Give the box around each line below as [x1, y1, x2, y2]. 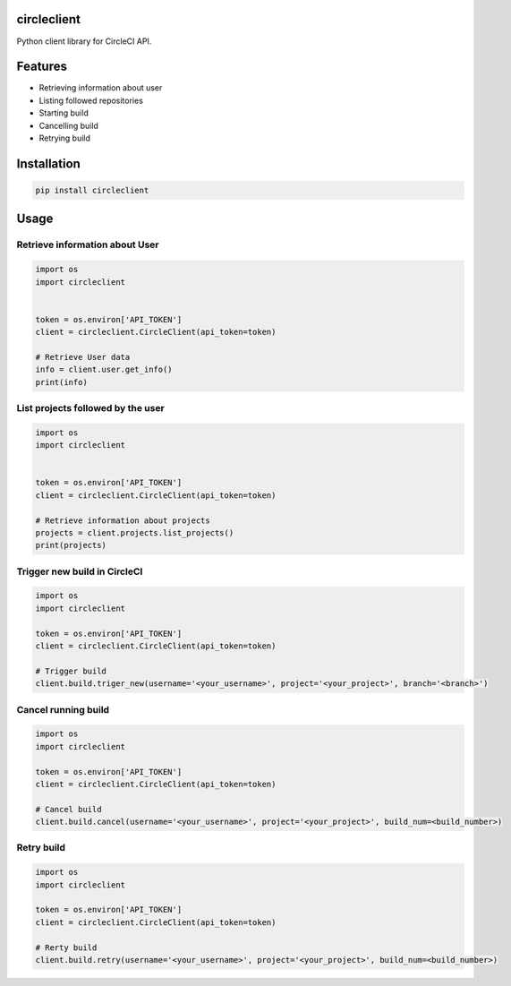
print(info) [35, 377, 89, 387]
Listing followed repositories [38, 95, 143, 106]
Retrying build [38, 133, 91, 143]
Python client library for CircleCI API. [16, 36, 152, 47]
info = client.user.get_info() [35, 364, 174, 375]
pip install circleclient [35, 184, 149, 195]
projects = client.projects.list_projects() [35, 527, 234, 537]
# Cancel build [35, 804, 102, 814]
